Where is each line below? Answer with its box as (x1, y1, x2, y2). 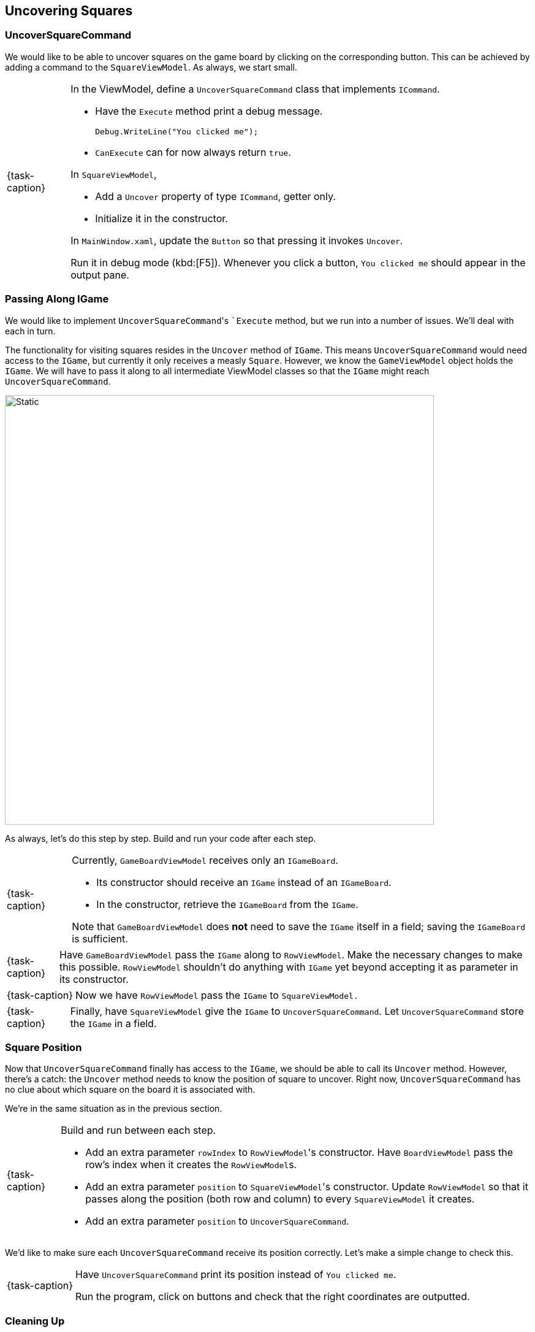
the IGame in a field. (70, 1017, 157, 1030)
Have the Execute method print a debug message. (95, 104, 323, 117)
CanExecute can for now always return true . (95, 145, 291, 158)
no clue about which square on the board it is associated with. (5, 1084, 256, 1095)
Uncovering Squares (5, 3, 133, 18)
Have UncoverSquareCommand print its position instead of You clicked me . (75, 1268, 397, 1281)
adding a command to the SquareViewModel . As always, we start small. (5, 61, 297, 72)
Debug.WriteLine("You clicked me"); (95, 126, 259, 136)
